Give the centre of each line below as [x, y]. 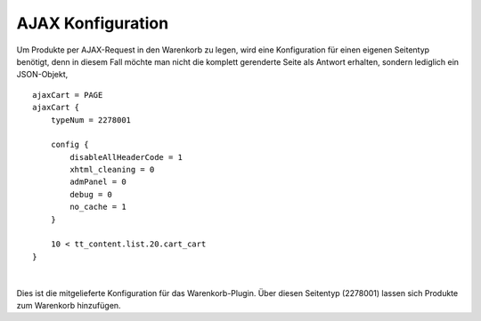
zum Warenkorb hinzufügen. [69, 305]
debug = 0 [91, 194]
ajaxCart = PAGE [68, 95]
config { [69, 145]
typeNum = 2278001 [91, 120]
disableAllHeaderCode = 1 [126, 157]
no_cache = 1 [98, 207]
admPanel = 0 [98, 182]
